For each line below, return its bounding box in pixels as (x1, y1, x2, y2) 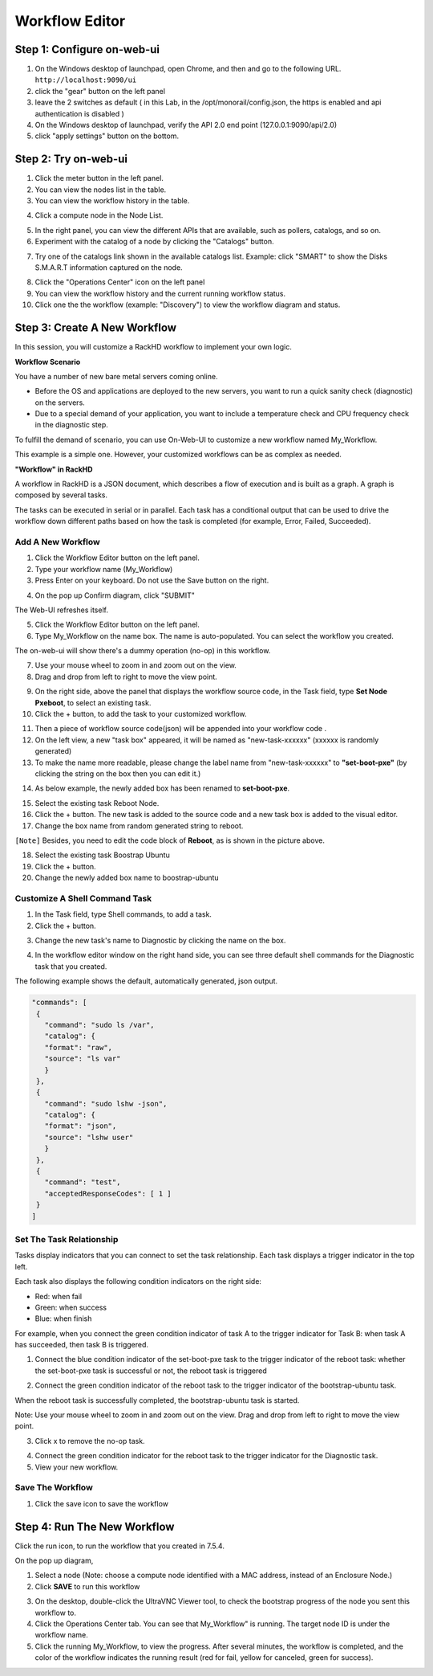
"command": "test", (44, 1178, 121, 1187)
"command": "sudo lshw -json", (44, 1099, 168, 1108)
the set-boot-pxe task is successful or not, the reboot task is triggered (34, 1366, 268, 1376)
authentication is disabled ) (34, 108, 124, 118)
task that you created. (34, 961, 107, 971)
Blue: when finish (34, 1314, 92, 1323)
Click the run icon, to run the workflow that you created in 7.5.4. (14, 1541, 225, 1551)
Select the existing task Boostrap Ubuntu (34, 850, 170, 860)
